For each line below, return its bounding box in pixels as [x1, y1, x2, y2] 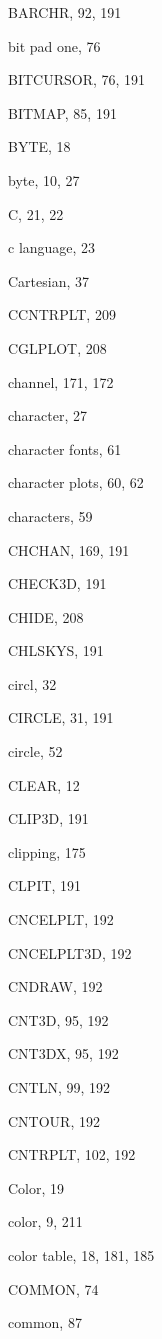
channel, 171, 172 [8, 371, 114, 392]
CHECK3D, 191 [8, 573, 107, 594]
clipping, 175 [8, 841, 86, 862]
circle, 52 [8, 741, 63, 762]
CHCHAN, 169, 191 [8, 539, 130, 560]
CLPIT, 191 [8, 875, 82, 896]
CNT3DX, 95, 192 [8, 1043, 119, 1064]
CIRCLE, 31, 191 [8, 707, 114, 728]
